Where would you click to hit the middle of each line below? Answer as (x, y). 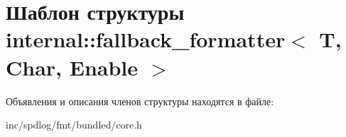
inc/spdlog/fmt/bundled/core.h (74, 125)
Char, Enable (72, 67)
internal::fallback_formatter (146, 39)
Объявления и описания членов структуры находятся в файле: (140, 101)
